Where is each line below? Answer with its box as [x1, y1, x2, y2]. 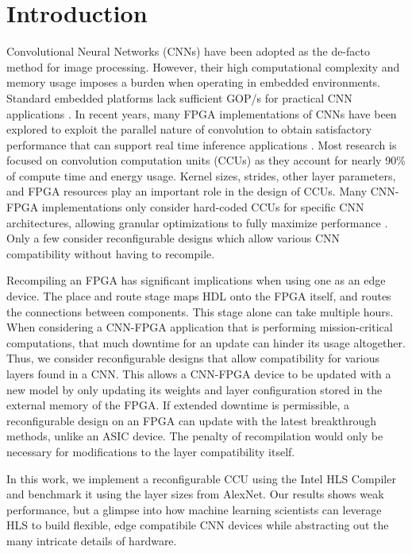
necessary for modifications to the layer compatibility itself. [6, 443, 295, 459]
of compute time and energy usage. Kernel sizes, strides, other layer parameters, [6, 167, 396, 184]
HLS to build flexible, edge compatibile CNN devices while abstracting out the [6, 517, 389, 533]
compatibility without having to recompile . [6, 245, 215, 262]
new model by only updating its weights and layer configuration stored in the [6, 381, 383, 397]
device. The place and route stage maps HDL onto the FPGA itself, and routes [6, 288, 391, 304]
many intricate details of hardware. [6, 532, 177, 548]
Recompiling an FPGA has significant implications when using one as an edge [6, 272, 386, 289]
